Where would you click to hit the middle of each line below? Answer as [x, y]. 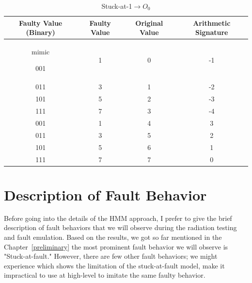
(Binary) [40, 32]
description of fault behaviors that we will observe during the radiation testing [120, 227]
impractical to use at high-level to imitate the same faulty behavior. [105, 275]
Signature [212, 32]
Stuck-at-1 [117, 6]
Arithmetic [212, 23]
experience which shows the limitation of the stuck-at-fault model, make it [114, 265]
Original [149, 23]
